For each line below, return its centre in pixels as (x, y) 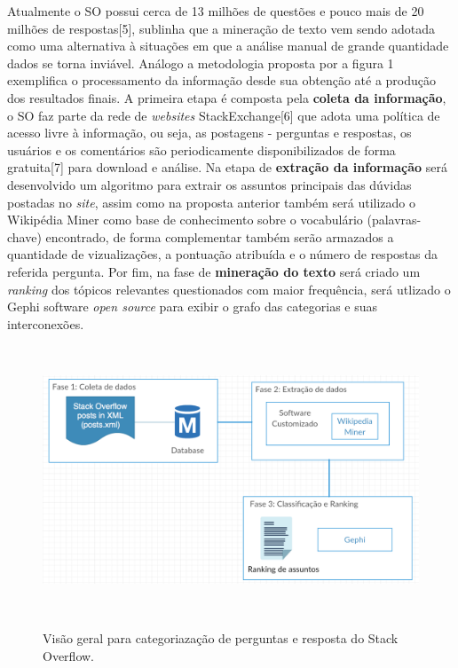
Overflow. (68, 655)
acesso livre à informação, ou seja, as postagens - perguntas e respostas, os (209, 133)
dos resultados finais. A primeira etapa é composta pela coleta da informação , (227, 97)
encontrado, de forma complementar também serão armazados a (220, 236)
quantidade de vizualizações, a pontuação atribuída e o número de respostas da (222, 254)
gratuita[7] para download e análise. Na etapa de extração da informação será (228, 167)
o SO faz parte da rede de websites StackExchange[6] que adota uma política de (224, 115)
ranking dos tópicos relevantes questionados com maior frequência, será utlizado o (229, 289)
